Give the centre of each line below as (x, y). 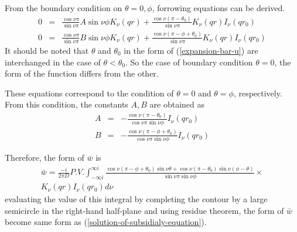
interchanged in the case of (53, 62)
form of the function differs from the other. (82, 73)
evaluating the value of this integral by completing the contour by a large (136, 199)
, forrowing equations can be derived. (219, 8)
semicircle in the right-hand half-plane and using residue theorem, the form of (144, 210)
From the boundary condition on (64, 8)
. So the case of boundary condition (189, 62)
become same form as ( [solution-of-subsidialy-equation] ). (106, 222)
